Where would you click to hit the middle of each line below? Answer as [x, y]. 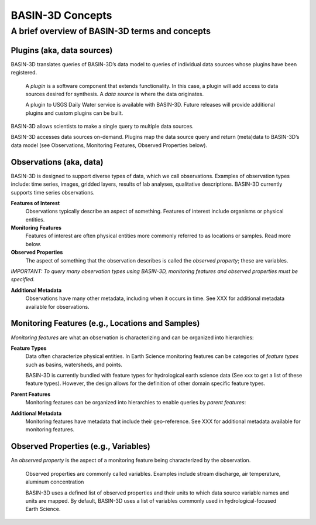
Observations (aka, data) [57, 162]
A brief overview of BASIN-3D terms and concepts [111, 31]
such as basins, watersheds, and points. [74, 364]
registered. [24, 73]
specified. [23, 279]
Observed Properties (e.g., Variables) [80, 446]
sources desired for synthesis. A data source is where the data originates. [115, 94]
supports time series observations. [53, 192]
